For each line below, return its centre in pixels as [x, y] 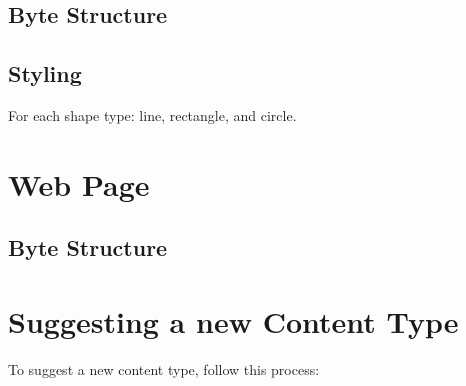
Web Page [79, 183]
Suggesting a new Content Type [233, 320]
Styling [45, 73]
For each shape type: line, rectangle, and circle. [152, 114]
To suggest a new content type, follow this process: [164, 368]
